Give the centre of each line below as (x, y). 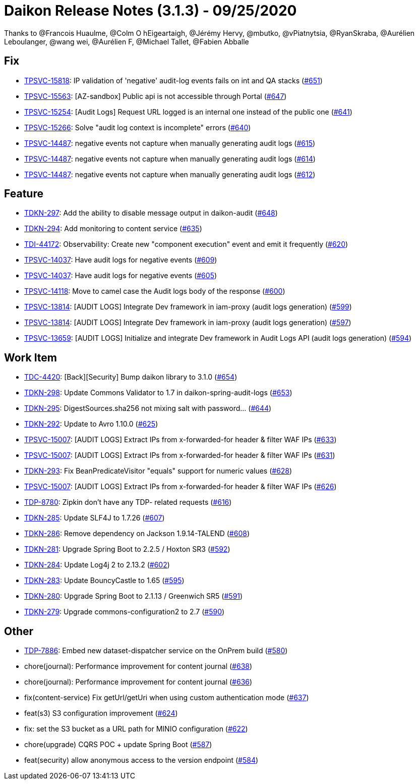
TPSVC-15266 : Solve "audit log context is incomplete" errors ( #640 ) (138, 127)
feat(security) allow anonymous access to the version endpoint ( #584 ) (141, 760)
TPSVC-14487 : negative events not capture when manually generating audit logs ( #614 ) (170, 159)
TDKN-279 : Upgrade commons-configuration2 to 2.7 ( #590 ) (125, 612)
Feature (24, 194)
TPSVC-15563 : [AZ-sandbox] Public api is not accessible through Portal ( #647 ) (156, 96)
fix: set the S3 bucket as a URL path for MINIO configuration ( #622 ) (136, 729)
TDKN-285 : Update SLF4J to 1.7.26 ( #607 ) (95, 518)
